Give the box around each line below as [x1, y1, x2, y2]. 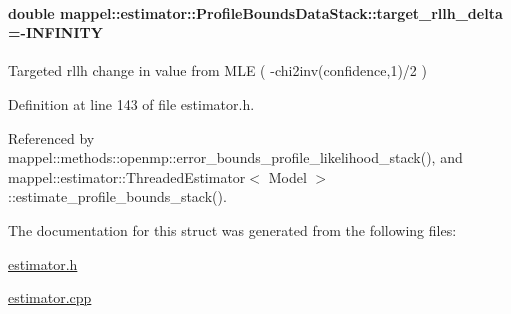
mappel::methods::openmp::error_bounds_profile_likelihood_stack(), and [8, 147, 463, 168]
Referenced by [8, 127, 95, 148]
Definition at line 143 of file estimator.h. [8, 93, 255, 114]
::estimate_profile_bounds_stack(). [8, 186, 227, 207]
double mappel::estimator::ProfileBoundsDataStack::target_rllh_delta [8, 2, 503, 23]
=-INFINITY [8, 22, 103, 43]
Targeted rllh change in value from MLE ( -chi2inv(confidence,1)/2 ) [8, 60, 427, 81]
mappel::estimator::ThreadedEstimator [8, 166, 246, 187]
